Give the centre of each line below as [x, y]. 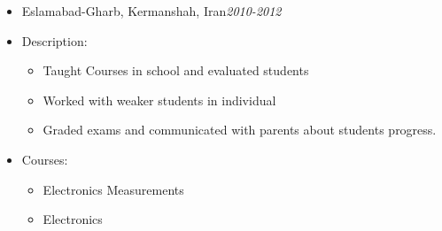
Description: [54, 40]
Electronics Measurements [113, 189]
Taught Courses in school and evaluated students [176, 70]
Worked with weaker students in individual [159, 100]
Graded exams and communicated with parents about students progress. [240, 130]
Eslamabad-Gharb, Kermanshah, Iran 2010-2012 [151, 11]
